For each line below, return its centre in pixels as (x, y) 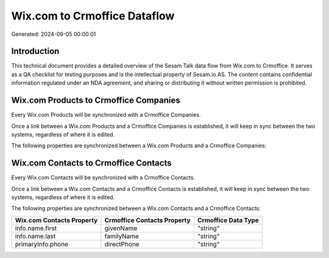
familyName (122, 236)
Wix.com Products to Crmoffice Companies (96, 100)
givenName (121, 228)
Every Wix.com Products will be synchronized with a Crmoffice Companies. (106, 115)
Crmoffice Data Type (228, 220)
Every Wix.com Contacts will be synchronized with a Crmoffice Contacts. (103, 178)
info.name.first (36, 228)
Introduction (35, 51)
